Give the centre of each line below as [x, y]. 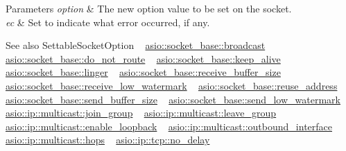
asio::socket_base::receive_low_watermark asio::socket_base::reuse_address [172, 85]
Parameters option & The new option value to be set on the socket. [149, 8]
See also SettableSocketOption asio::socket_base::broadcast [136, 45]
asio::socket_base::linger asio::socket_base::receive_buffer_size [143, 72]
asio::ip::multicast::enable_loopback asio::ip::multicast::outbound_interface [169, 126]
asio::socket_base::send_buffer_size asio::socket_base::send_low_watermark [173, 99]
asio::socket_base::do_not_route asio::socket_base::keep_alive [143, 58]
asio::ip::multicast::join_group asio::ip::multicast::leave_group [141, 113]
